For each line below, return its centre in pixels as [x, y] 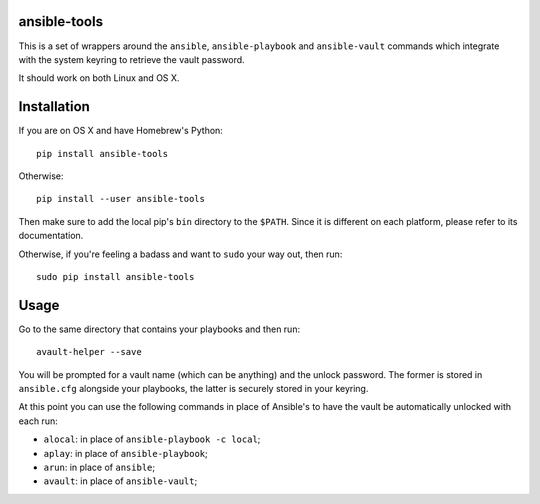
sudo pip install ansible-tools [115, 276]
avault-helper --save [89, 352]
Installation [54, 106]
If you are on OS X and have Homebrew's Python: [121, 131]
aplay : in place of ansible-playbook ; [126, 453]
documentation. [51, 236]
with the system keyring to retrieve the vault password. [131, 59]
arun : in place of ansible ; [99, 467]
